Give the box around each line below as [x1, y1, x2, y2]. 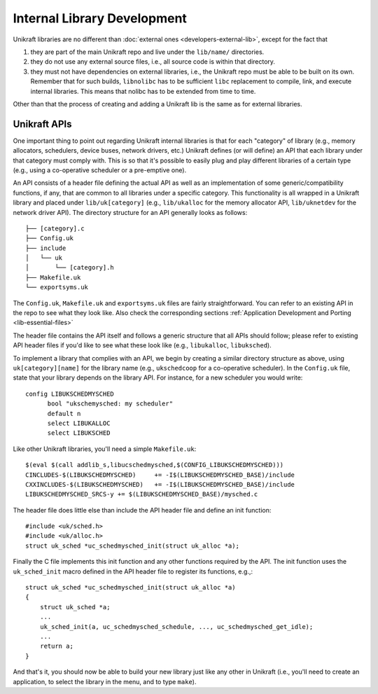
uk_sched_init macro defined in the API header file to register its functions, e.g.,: [13, 567, 253, 576]
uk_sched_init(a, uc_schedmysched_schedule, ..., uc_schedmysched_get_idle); [39, 623, 314, 630]
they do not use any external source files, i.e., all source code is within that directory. [30, 57, 276, 66]
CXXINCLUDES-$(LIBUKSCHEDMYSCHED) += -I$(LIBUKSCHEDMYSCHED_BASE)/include [25, 480, 295, 488]
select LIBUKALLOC [47, 419, 111, 427]
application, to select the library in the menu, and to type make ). [13, 677, 197, 686]
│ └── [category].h [25, 263, 115, 272]
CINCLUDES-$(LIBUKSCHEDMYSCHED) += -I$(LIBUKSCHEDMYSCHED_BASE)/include [25, 471, 295, 479]
